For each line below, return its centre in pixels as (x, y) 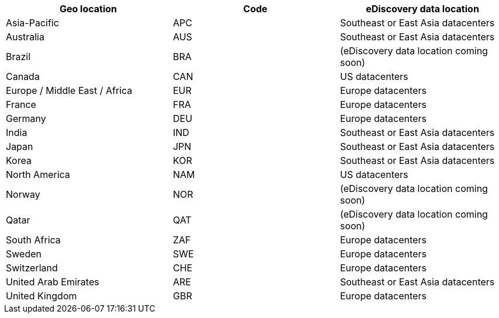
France (21, 104)
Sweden (24, 254)
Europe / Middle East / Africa (69, 90)
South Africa (33, 240)
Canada (23, 76)
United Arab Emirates (53, 282)
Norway (23, 194)
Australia (25, 37)
